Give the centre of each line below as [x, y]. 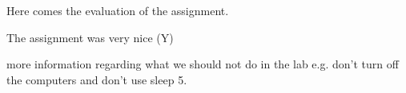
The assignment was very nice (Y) [90, 37]
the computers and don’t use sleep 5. [97, 79]
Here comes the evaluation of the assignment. [118, 10]
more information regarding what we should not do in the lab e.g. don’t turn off [203, 64]
